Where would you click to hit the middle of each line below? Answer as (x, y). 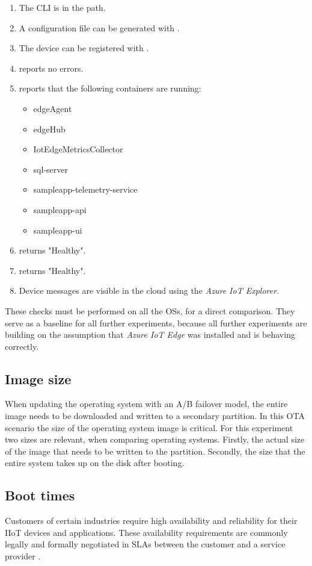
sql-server (50, 169)
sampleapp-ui (58, 230)
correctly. (22, 346)
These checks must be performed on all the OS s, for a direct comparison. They (150, 310)
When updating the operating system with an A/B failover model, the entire (146, 404)
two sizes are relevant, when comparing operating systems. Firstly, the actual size (155, 439)
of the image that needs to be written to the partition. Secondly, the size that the (155, 451)
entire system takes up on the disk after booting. (95, 463)
